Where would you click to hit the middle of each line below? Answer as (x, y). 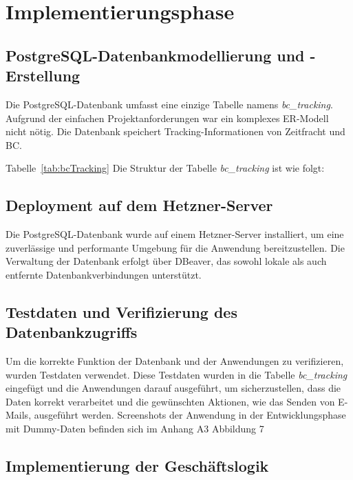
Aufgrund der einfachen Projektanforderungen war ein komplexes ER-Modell (167, 118)
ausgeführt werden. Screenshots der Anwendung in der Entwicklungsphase (190, 415)
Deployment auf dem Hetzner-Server (139, 205)
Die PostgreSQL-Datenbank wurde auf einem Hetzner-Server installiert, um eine (175, 234)
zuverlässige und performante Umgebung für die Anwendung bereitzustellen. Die (175, 247)
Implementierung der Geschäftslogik (137, 466)
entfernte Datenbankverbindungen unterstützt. (104, 274)
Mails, (19, 415)
